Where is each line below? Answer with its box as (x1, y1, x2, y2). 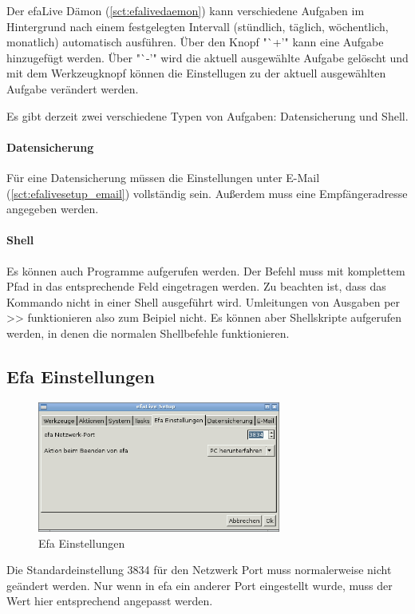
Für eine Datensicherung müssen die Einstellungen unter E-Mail (6, 168, 320, 185)
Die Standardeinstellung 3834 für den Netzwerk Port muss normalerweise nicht (6, 561, 392, 578)
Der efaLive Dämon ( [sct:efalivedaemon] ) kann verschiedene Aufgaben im (6, 2, 365, 18)
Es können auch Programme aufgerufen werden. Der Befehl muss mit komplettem (6, 262, 405, 279)
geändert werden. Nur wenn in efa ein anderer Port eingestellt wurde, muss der (6, 576, 393, 593)
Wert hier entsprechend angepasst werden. (6, 592, 213, 609)
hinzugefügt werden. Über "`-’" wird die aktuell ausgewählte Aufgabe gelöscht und (6, 49, 409, 65)
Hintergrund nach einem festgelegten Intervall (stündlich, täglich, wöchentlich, (6, 18, 389, 34)
